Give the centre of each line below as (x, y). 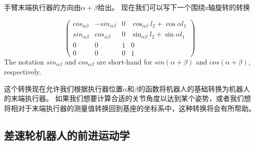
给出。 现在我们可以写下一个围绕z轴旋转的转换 (174, 7)
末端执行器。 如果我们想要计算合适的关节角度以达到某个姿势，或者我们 (127, 98)
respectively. (23, 72)
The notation (24, 61)
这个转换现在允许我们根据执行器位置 (63, 88)
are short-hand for (124, 61)
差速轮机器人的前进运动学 (67, 135)
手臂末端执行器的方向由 (42, 7)
